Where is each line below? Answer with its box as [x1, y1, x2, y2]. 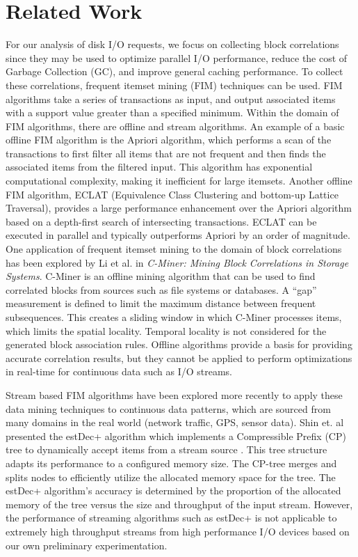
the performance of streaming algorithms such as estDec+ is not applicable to [6, 510, 337, 525]
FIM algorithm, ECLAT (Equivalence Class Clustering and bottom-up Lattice [6, 187, 339, 201]
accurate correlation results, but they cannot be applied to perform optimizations [6, 350, 352, 365]
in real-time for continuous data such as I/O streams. [6, 364, 232, 379]
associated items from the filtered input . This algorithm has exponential [6, 159, 313, 174]
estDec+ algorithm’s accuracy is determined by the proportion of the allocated [6, 483, 341, 498]
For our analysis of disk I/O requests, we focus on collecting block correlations [6, 37, 339, 52]
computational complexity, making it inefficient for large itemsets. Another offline [6, 173, 352, 188]
